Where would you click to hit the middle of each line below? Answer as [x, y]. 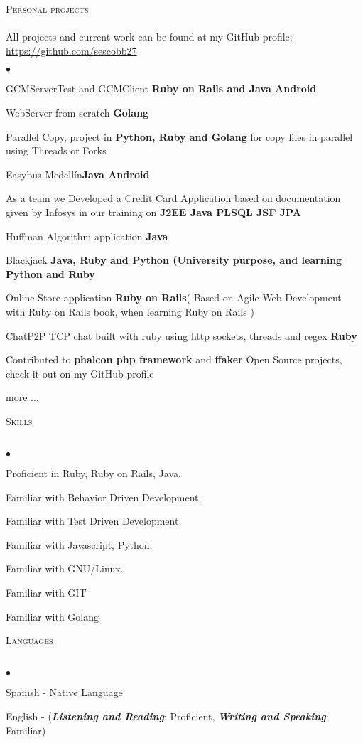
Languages [29, 640]
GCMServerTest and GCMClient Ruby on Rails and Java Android [161, 89]
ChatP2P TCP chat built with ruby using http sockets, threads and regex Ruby [181, 335]
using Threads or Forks [56, 150]
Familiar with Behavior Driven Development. [104, 497]
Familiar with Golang [53, 616]
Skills [19, 421]
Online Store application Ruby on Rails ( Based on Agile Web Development [174, 298]
